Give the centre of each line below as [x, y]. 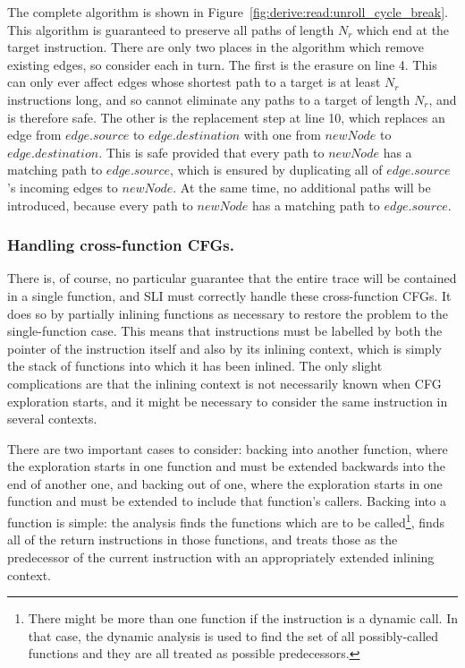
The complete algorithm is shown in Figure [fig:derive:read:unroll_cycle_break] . [228, 12]
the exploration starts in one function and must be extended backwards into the [227, 466]
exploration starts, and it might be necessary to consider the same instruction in [228, 401]
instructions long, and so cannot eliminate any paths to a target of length [209, 99]
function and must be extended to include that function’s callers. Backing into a [227, 501]
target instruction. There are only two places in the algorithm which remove [216, 47]
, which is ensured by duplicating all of [276, 170]
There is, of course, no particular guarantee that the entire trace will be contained [232, 278]
